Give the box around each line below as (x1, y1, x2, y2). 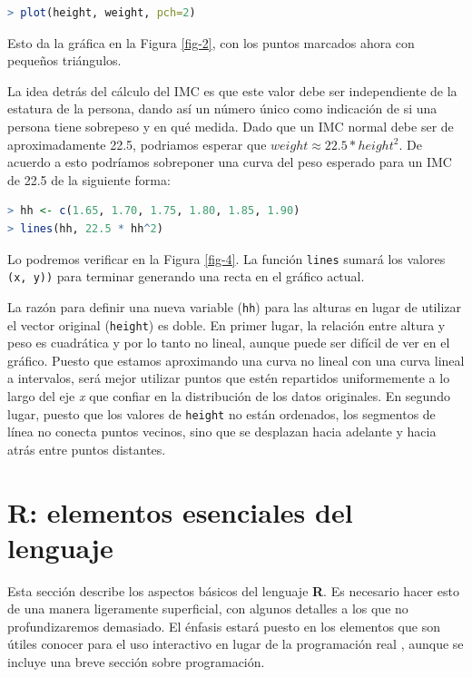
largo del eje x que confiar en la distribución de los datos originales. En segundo (7, 386, 450, 405)
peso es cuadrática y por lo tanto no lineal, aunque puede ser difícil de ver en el (7, 333, 450, 352)
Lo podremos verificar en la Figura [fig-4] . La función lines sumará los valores (7, 249, 446, 268)
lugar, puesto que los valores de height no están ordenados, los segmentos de (7, 404, 436, 423)
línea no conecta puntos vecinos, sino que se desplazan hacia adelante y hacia (7, 422, 437, 441)
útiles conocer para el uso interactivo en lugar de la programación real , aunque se (7, 634, 464, 653)
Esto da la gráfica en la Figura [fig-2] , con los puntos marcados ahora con (7, 33, 415, 52)
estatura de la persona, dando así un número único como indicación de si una (7, 99, 438, 118)
